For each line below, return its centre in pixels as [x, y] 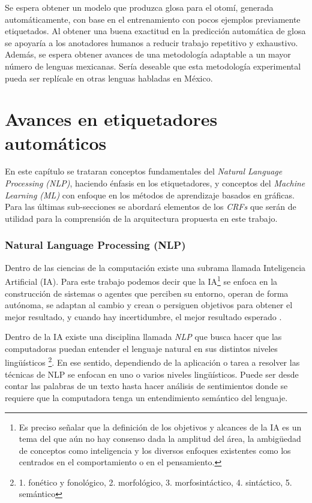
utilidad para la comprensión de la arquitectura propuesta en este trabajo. [141, 218]
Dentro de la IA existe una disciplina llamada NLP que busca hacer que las [143, 337]
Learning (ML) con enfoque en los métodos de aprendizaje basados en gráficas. [150, 195]
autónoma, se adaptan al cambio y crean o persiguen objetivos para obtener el [149, 305]
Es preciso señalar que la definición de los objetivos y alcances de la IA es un [160, 427]
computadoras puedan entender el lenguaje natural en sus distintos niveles [141, 348]
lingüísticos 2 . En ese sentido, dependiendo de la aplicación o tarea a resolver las [152, 362]
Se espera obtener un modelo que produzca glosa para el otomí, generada [139, 7]
